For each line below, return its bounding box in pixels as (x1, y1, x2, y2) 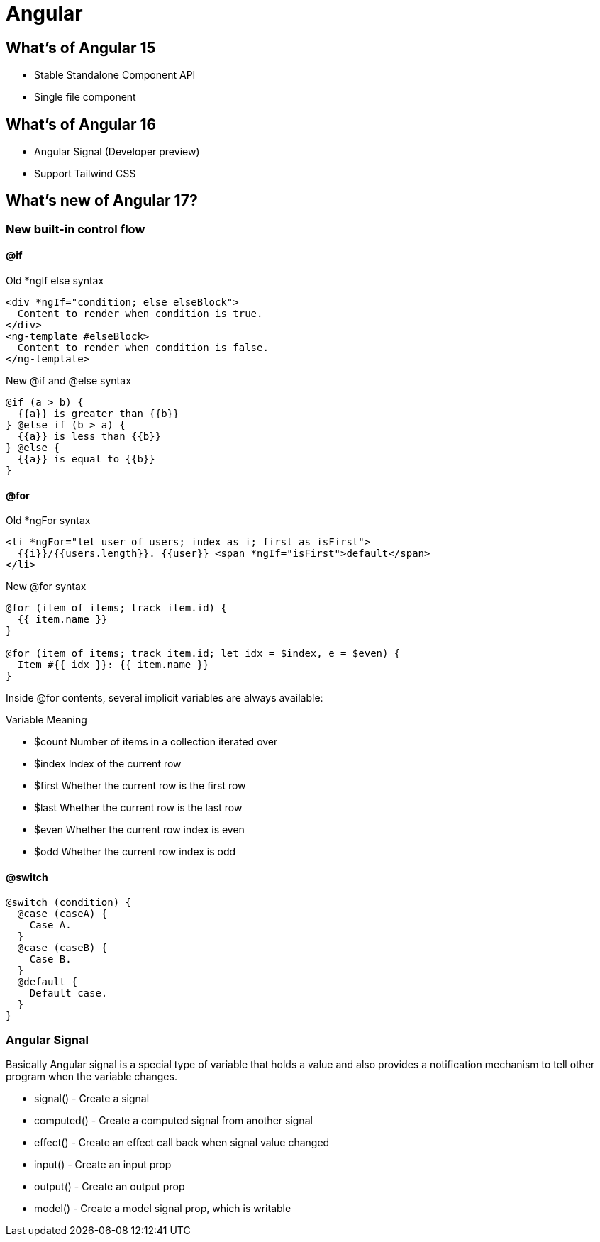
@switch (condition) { (6, 896, 132, 908)
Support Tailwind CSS (34, 167, 136, 180)
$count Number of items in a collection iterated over (34, 736, 278, 748)
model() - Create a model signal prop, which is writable (34, 1202, 291, 1215)
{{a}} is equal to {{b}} (17, 453, 155, 465)
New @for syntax (6, 580, 87, 593)
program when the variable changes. (6, 1070, 177, 1083)
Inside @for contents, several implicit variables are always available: (6, 692, 323, 704)
